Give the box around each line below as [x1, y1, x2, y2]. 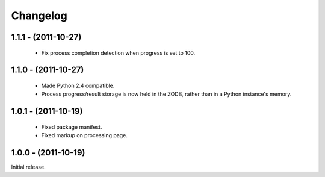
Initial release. [11, 163, 46, 171]
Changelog [11, 9, 67, 22]
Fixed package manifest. [41, 123, 102, 131]
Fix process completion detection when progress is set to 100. [41, 49, 196, 57]
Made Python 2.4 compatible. [41, 82, 115, 89]
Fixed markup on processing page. [41, 132, 128, 139]
